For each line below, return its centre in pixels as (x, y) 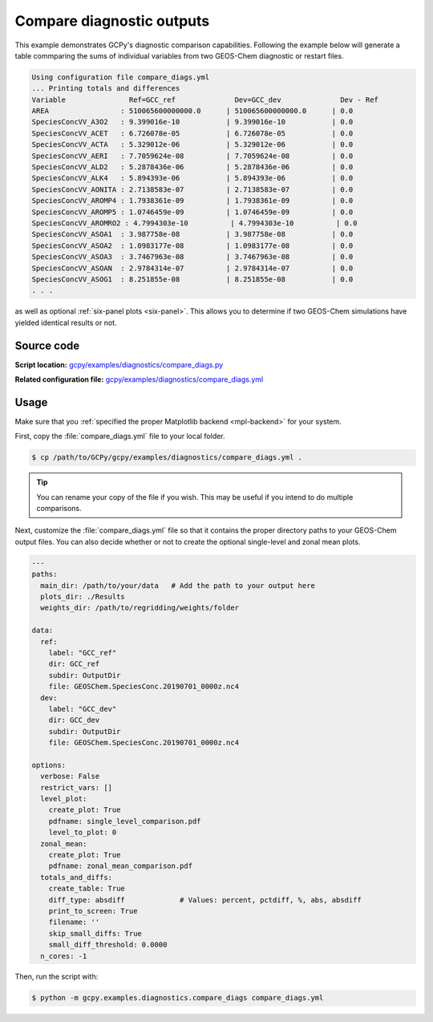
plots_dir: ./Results (83, 596)
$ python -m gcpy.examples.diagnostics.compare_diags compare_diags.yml (178, 998)
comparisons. (59, 509)
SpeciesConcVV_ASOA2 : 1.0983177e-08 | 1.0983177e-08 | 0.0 (192, 245)
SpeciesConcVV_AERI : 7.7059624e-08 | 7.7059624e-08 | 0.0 (192, 156)
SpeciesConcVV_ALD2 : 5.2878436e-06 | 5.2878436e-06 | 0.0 (192, 167)
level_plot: (64, 799)
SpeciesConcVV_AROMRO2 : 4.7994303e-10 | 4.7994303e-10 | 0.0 (194, 223)
